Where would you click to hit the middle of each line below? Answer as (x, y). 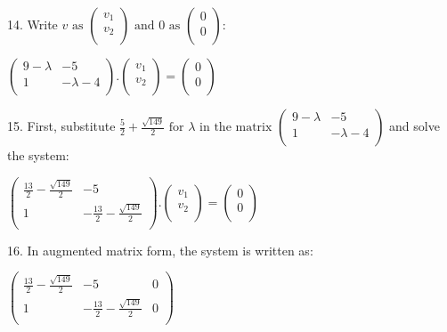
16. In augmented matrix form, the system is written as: (160, 250)
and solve (414, 126)
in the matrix (236, 127)
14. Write (33, 24)
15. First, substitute (61, 126)
